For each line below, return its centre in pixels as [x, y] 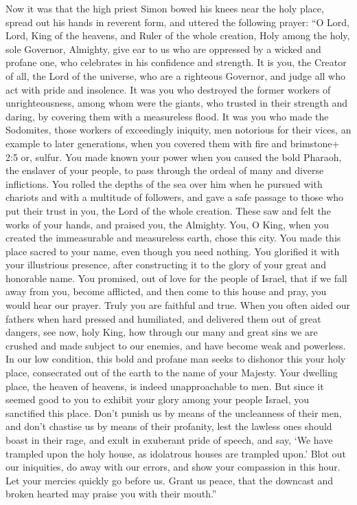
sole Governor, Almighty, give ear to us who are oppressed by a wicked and [163, 49]
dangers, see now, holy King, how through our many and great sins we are [162, 332]
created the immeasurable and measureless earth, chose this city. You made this [173, 238]
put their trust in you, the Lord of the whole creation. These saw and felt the [168, 210]
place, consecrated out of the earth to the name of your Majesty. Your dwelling [172, 373]
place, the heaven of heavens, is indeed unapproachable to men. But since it [165, 386]
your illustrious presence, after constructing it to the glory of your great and [166, 265]
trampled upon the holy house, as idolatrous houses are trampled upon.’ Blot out [176, 453]
